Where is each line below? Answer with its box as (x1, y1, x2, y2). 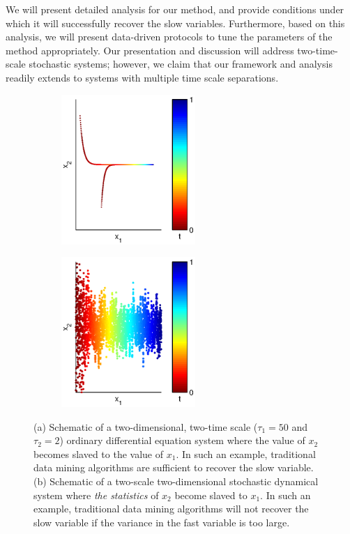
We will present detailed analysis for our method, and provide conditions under (6, 2, 344, 16)
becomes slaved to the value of (33, 446, 164, 461)
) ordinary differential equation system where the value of (59, 433, 305, 448)
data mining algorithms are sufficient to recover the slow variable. (33, 460, 314, 475)
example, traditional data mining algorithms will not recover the (33, 501, 309, 516)
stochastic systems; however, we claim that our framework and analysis (29, 56, 333, 71)
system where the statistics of (33, 487, 159, 502)
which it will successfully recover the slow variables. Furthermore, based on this (6, 15, 345, 30)
